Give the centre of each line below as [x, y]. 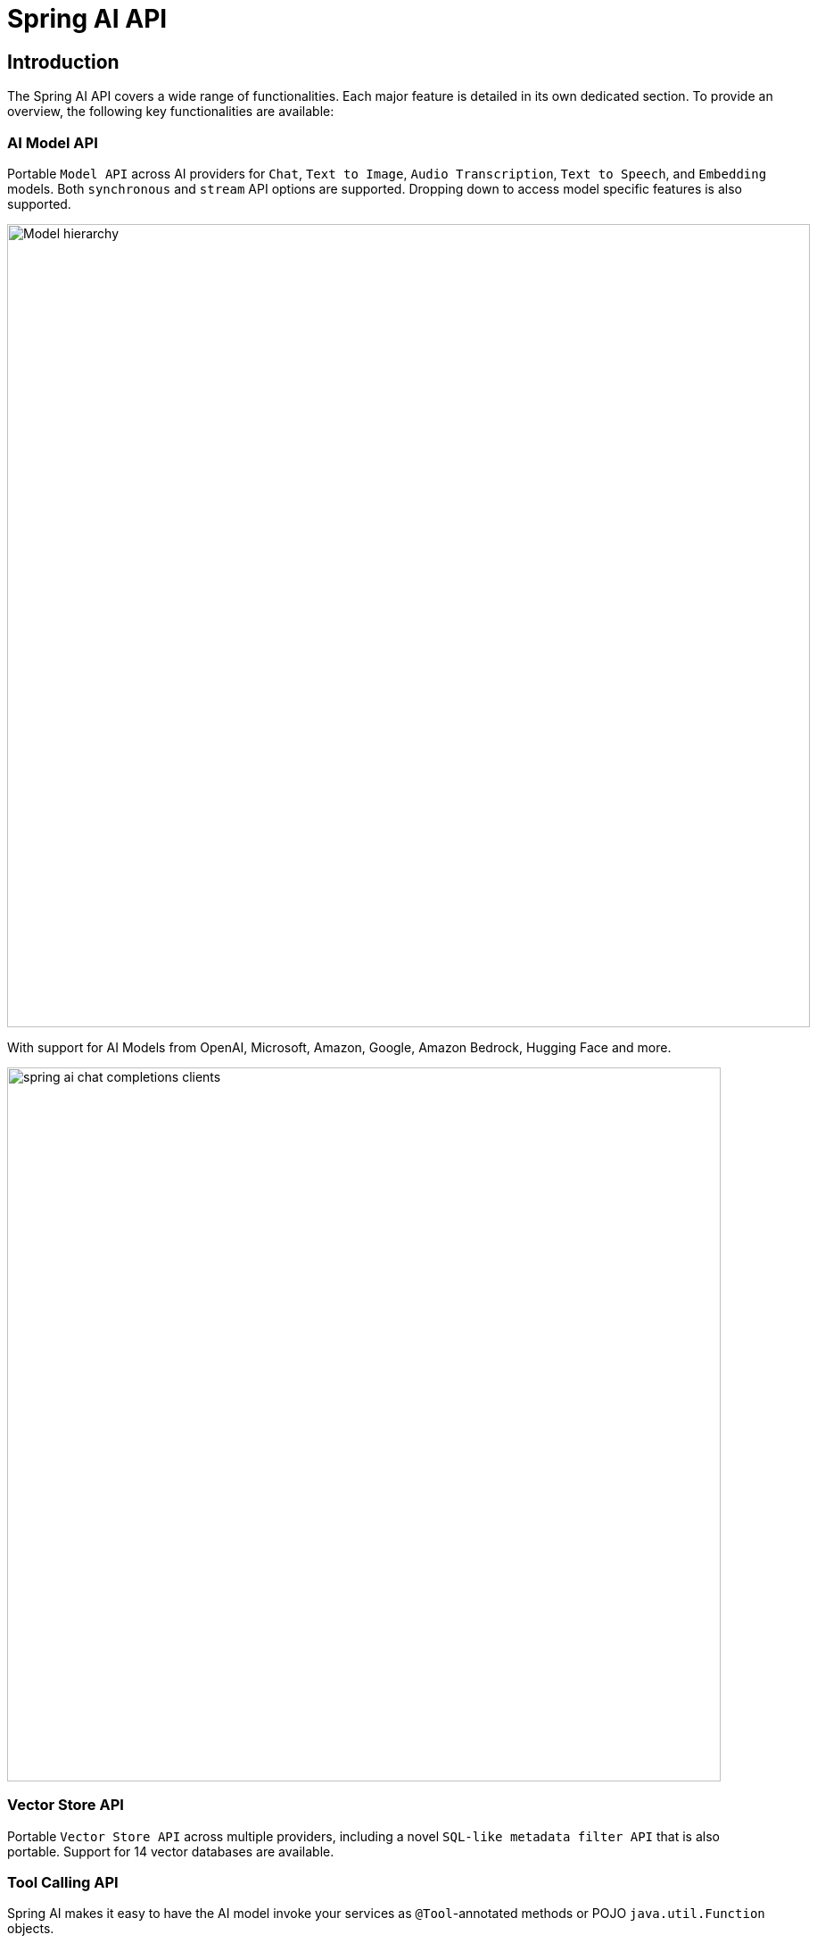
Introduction [63, 62]
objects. [31, 1929]
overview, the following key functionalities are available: [171, 112]
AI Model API [53, 142]
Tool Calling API [63, 1883]
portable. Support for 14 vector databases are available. [171, 1851]
